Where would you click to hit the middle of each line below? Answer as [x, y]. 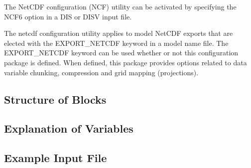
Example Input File [56, 158]
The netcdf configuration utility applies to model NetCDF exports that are [119, 33]
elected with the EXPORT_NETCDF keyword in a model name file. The [116, 43]
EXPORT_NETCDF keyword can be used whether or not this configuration [121, 53]
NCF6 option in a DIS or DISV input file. [68, 16]
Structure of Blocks [55, 99]
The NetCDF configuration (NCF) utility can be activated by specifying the [120, 6]
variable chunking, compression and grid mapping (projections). [101, 72]
